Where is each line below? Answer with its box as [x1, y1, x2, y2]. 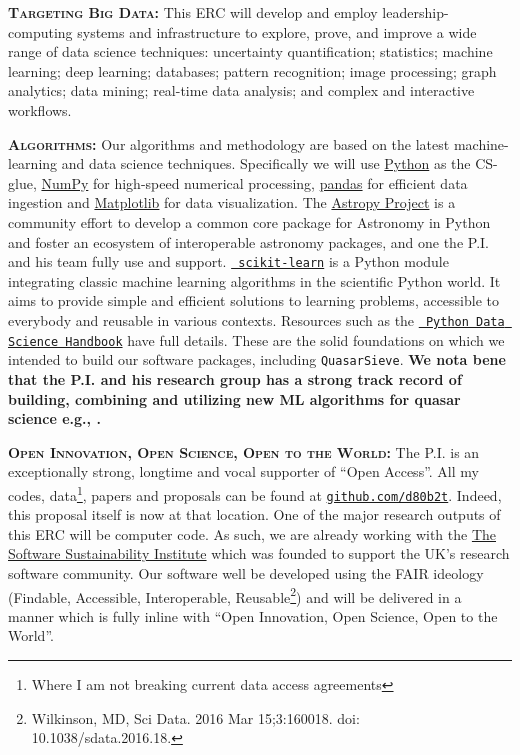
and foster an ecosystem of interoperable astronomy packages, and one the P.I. [8, 231, 489, 252]
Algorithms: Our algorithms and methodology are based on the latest [8, 133, 450, 154]
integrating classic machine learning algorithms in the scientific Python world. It [8, 270, 501, 291]
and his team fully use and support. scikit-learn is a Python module [8, 251, 449, 272]
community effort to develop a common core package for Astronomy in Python [8, 211, 491, 232]
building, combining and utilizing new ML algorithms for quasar [8, 388, 461, 409]
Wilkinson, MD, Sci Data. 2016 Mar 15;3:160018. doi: [31, 707, 360, 728]
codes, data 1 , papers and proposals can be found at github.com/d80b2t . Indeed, [8, 481, 502, 505]
